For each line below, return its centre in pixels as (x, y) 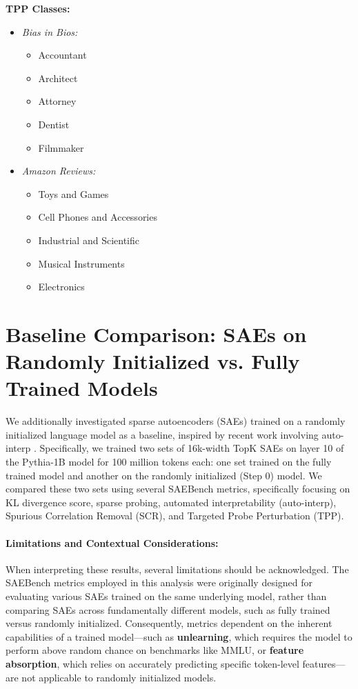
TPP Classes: (38, 8)
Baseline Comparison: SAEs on (156, 333)
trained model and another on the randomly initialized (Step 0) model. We (164, 475)
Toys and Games (73, 193)
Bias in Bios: (50, 31)
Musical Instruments (81, 263)
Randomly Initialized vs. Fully (153, 361)
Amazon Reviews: (59, 171)
